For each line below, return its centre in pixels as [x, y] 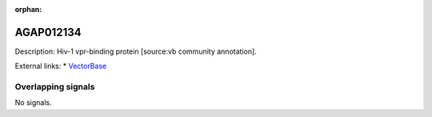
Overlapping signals [55, 87]
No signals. [33, 103]
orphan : [28, 9]
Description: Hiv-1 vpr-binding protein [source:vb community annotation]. [136, 51]
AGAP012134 [48, 32]
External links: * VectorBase [61, 66]
